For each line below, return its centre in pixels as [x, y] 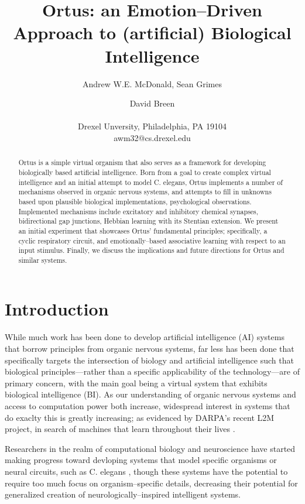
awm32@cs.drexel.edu [152, 137]
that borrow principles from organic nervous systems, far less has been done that [150, 349]
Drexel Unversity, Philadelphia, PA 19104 [152, 126]
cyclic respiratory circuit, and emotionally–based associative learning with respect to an [152, 240]
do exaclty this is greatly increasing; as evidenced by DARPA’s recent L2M [140, 417]
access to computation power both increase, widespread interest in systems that [148, 405]
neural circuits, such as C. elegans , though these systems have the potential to [146, 471]
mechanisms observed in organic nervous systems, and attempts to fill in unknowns [145, 192]
